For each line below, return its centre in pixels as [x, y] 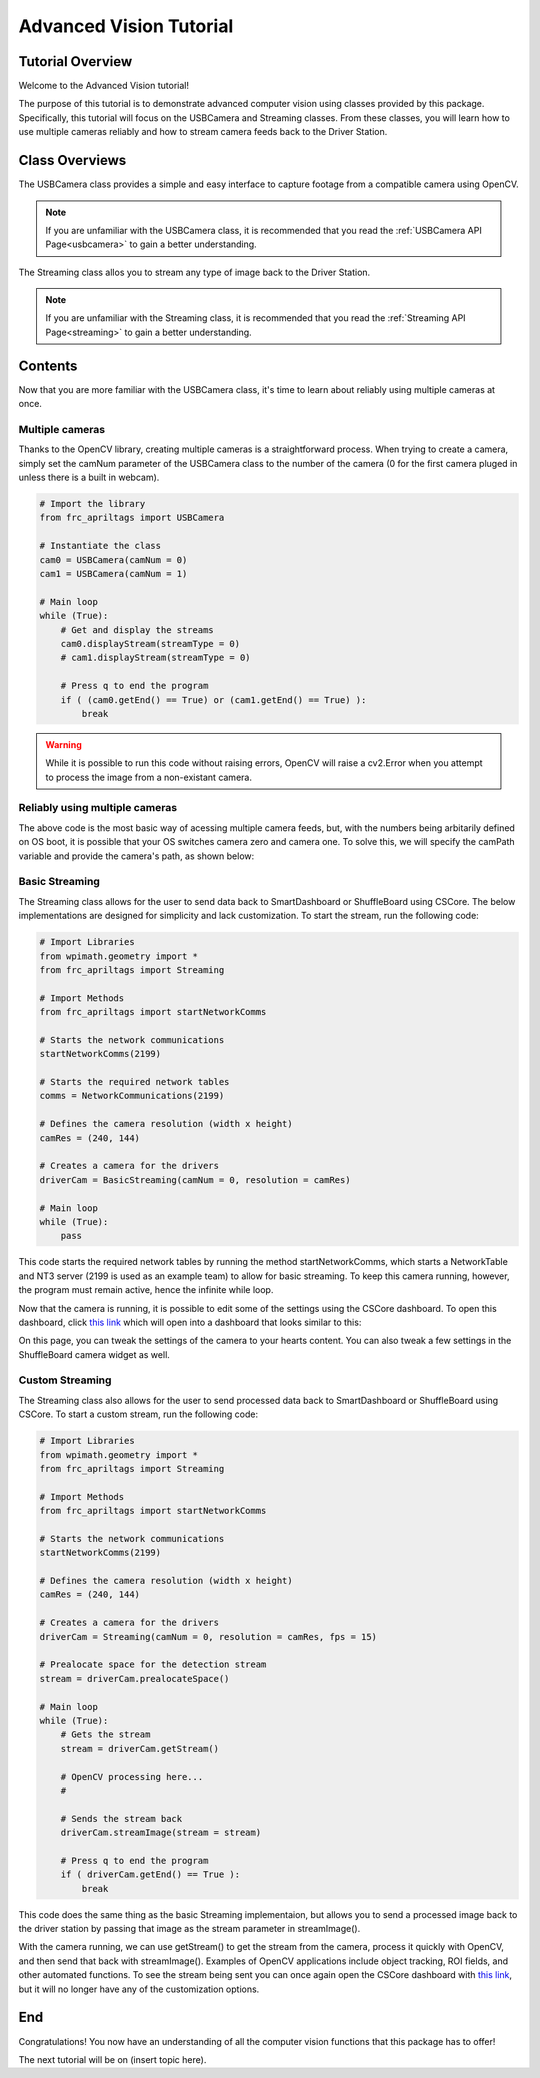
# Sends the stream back [121, 1818]
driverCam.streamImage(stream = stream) [161, 1833]
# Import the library [92, 504]
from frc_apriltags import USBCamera [132, 518]
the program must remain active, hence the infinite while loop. [146, 1290]
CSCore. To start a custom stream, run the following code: [138, 1414]
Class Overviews [72, 160]
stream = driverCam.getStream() [140, 1748]
